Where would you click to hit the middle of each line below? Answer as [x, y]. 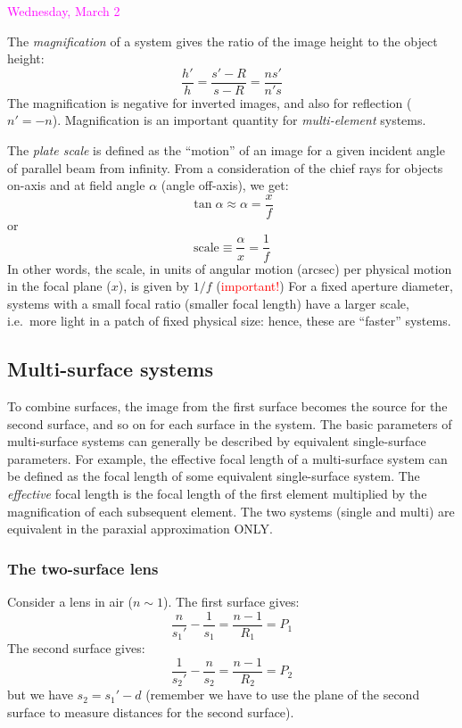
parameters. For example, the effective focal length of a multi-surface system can [227, 458]
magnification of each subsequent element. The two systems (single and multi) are [231, 511]
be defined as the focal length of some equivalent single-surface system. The [214, 476]
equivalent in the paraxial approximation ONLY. [140, 529]
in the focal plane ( [59, 286]
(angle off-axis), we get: [225, 185]
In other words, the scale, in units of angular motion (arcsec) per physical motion [230, 268]
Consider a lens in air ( [70, 602]
